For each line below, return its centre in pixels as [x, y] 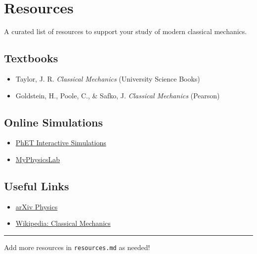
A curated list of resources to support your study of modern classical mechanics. [126, 31]
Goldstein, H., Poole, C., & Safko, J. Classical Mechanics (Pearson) [118, 95]
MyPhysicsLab [38, 159]
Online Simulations [54, 122]
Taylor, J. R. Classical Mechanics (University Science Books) [108, 78]
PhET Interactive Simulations [61, 143]
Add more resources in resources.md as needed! [77, 247]
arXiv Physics [37, 206]
